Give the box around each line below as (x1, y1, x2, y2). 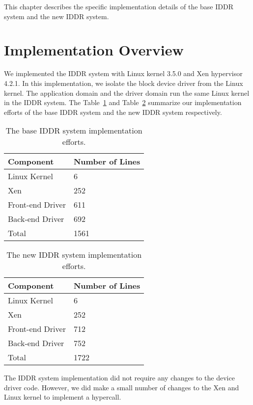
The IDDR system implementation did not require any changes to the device (4, 373, 235, 383)
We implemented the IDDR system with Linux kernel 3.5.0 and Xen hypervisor (4, 68, 243, 79)
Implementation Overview (4, 40, 184, 60)
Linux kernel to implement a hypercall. (4, 392, 121, 402)
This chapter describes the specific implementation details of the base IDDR (4, 1, 233, 11)
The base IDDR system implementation (5, 125, 142, 136)
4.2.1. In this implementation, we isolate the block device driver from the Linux (4, 78, 243, 88)
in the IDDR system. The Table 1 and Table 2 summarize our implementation (4, 97, 242, 108)
